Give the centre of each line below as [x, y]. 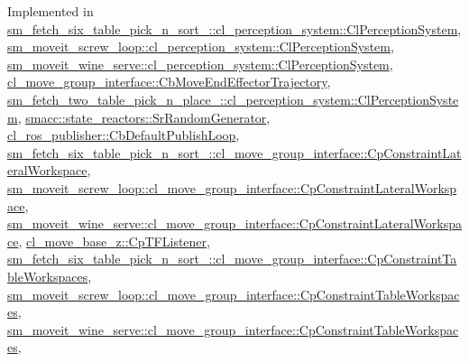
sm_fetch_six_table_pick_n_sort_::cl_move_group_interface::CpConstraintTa [232, 259]
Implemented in [51, 11]
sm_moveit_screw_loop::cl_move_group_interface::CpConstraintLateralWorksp [232, 187]
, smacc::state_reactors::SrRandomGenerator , [144, 117]
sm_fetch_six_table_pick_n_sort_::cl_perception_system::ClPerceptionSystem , [234, 28]
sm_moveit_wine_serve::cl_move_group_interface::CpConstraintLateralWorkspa [234, 223]
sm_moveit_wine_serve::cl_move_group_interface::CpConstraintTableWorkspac [233, 329]
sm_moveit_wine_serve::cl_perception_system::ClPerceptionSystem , [200, 64]
